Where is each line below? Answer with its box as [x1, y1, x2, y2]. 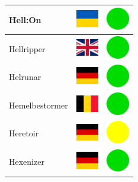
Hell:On [9, 13, 41, 25]
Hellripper [9, 42, 46, 55]
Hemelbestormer [9, 98, 68, 111]
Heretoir [9, 127, 39, 139]
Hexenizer [9, 155, 44, 168]
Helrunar [9, 71, 41, 83]
